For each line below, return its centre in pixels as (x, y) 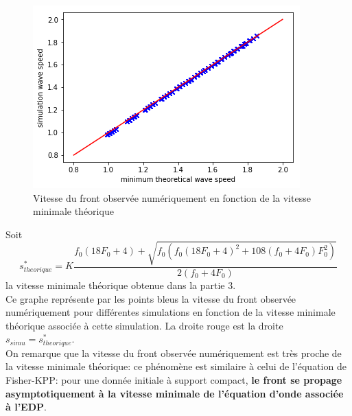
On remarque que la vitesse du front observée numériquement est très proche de (174, 353)
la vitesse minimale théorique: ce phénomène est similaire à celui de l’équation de (176, 366)
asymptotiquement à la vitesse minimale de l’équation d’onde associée (175, 393)
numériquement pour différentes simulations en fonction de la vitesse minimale (171, 312)
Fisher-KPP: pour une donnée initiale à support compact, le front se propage (174, 379)
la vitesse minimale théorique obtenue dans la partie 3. (121, 285)
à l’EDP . (26, 407)
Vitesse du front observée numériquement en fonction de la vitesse (172, 197)
